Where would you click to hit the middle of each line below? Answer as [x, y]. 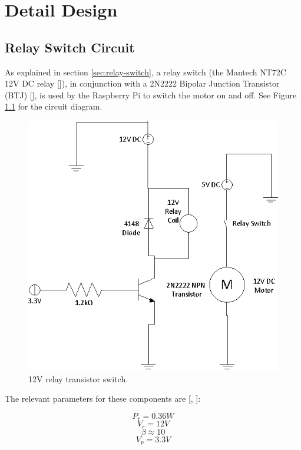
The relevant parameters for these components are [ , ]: [103, 398]
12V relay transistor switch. [78, 378]
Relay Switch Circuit [70, 47]
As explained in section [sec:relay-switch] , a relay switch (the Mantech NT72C [145, 72]
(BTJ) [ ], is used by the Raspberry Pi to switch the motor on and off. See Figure [151, 95]
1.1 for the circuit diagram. [54, 106]
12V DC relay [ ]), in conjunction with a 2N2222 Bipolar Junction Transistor [142, 83]
